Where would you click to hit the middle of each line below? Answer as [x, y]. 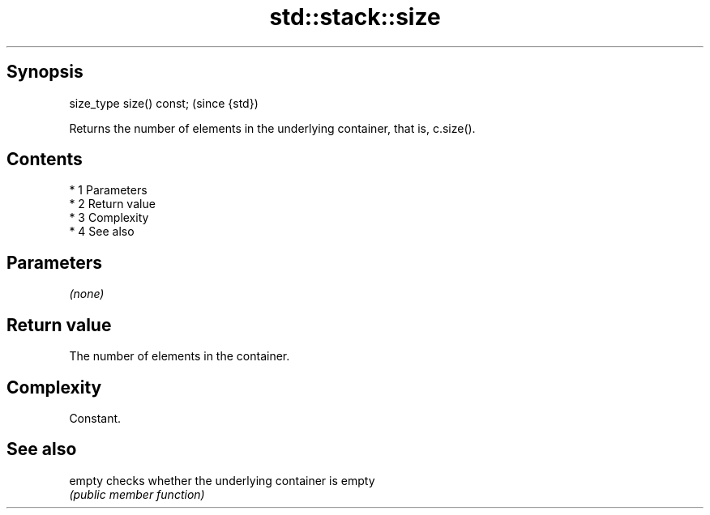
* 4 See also [102, 232]
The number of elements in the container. [180, 356]
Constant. [95, 418]
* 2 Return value [112, 204]
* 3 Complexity [109, 218]
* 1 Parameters [108, 190]
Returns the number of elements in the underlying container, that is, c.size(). [272, 128]
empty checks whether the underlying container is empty [222, 480]
